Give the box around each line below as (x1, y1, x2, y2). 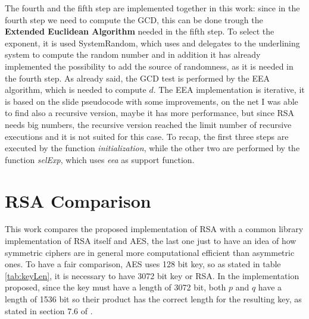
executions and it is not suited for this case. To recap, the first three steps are (5, 130, 289, 142)
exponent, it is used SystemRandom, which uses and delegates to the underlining (5, 36, 300, 49)
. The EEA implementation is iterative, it (153, 83, 305, 96)
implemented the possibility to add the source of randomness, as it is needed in (5, 60, 294, 72)
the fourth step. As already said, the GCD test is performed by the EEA (5, 71, 270, 84)
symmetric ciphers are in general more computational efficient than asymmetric (5, 246, 295, 258)
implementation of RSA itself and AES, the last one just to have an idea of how (5, 234, 296, 247)
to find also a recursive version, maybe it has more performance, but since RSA (5, 107, 295, 119)
